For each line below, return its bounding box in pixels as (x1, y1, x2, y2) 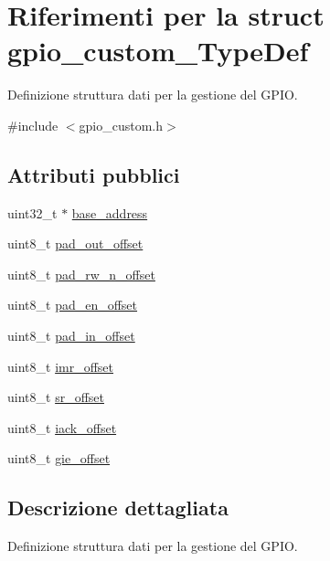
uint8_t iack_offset (7, 418, 117, 437)
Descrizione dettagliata (7, 493, 229, 522)
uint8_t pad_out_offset (7, 234, 144, 253)
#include (7, 115, 59, 134)
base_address (71, 203, 148, 222)
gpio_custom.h (79, 115, 164, 134)
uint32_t (7, 203, 58, 222)
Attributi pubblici (7, 160, 180, 188)
